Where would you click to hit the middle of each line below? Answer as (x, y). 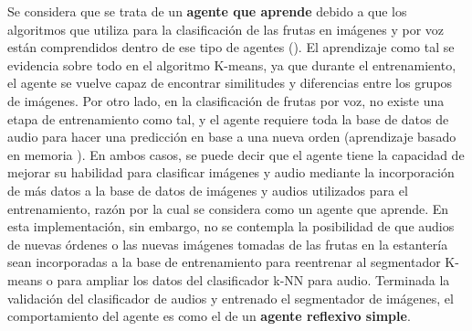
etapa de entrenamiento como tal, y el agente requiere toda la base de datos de (228, 118)
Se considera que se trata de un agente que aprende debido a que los (207, 11)
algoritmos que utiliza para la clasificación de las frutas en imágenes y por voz (226, 29)
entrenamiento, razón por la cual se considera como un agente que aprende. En (228, 208)
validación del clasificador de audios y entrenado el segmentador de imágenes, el (231, 298)
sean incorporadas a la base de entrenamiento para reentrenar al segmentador (224, 262)
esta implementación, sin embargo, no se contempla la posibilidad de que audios (231, 226)
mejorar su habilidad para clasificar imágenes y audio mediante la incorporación (231, 172)
